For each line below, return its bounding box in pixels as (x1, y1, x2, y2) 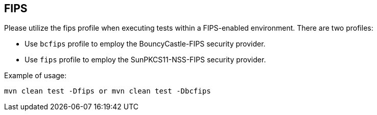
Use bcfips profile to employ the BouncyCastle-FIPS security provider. (25, 39, 266, 49)
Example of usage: (4, 71, 67, 80)
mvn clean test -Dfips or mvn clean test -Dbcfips (4, 87, 211, 96)
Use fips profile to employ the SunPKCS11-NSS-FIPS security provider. (25, 55, 266, 64)
